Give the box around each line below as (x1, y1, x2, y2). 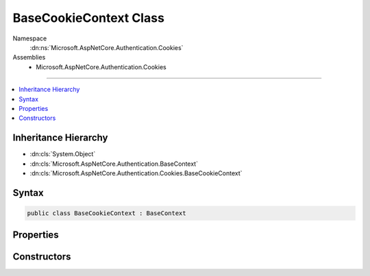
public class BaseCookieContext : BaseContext (27, 209, 186, 217)
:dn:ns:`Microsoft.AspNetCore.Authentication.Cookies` (29, 43, 184, 51)
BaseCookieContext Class (12, 10, 164, 25)
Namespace (12, 34, 47, 42)
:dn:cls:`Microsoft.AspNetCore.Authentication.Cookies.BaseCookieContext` (29, 168, 243, 177)
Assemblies (12, 53, 46, 62)
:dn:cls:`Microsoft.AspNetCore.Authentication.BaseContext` (29, 160, 199, 168)
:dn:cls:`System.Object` (29, 150, 96, 158)
